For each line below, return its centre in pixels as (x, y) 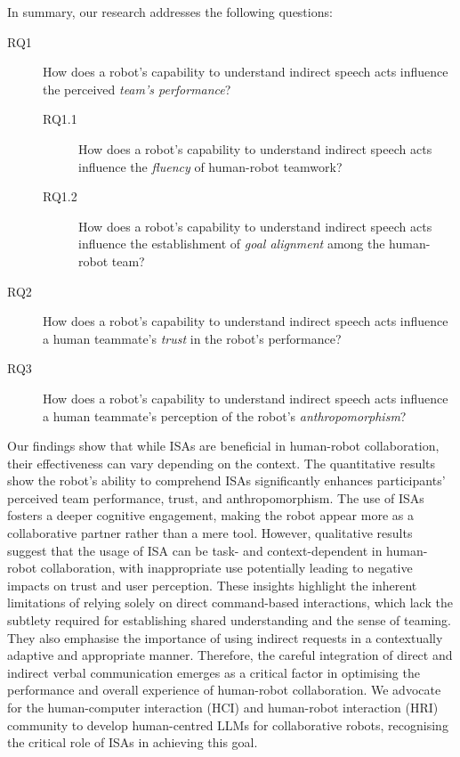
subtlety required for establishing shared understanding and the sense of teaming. (229, 620)
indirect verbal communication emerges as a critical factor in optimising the (214, 672)
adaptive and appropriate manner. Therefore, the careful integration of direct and (230, 655)
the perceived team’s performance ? (137, 89)
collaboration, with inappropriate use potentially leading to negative (226, 568)
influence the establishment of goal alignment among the (232, 244)
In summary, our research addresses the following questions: (170, 12)
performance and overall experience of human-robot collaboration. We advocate (224, 690)
